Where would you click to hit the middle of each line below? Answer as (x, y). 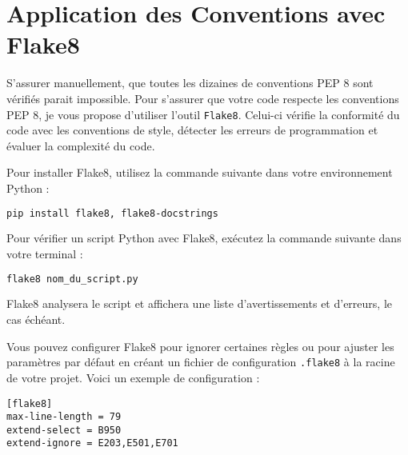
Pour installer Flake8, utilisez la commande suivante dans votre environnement (200, 172)
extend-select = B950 (64, 430)
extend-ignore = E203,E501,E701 (92, 443)
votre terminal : (45, 253)
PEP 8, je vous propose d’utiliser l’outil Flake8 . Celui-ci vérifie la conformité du (203, 114)
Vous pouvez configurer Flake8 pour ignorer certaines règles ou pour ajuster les (200, 346)
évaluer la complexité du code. (81, 145)
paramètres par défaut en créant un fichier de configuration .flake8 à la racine (201, 362)
